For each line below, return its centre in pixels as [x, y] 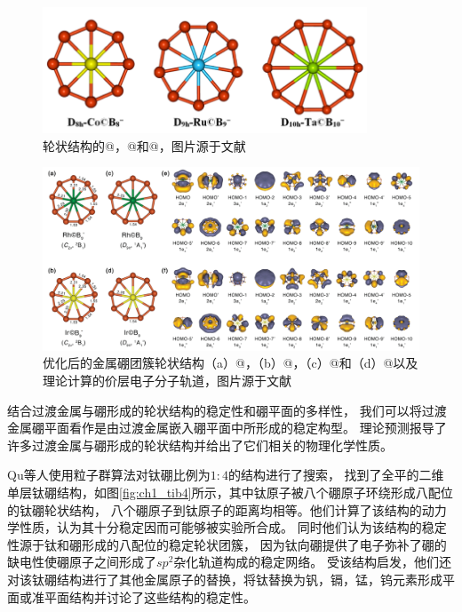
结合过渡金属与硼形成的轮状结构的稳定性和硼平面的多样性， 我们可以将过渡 [227, 410]
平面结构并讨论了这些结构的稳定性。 [150, 596]
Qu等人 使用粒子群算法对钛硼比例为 [109, 475]
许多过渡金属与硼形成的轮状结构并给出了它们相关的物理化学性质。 [200, 445]
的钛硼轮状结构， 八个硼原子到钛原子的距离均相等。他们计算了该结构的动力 [227, 509]
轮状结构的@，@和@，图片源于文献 [144, 145]
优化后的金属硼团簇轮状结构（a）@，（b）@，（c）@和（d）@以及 [231, 363]
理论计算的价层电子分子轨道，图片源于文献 [167, 380]
